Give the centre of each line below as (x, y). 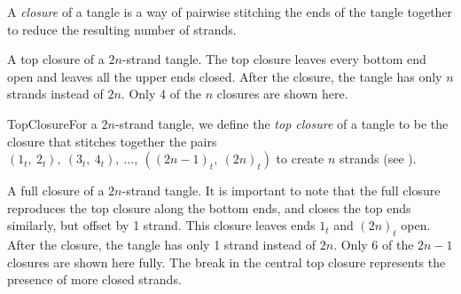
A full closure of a (56, 191)
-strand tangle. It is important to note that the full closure (281, 191)
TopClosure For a (52, 123)
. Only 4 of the (161, 94)
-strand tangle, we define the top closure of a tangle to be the (281, 123)
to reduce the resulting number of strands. (122, 29)
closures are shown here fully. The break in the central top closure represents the (227, 262)
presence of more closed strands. (94, 279)
